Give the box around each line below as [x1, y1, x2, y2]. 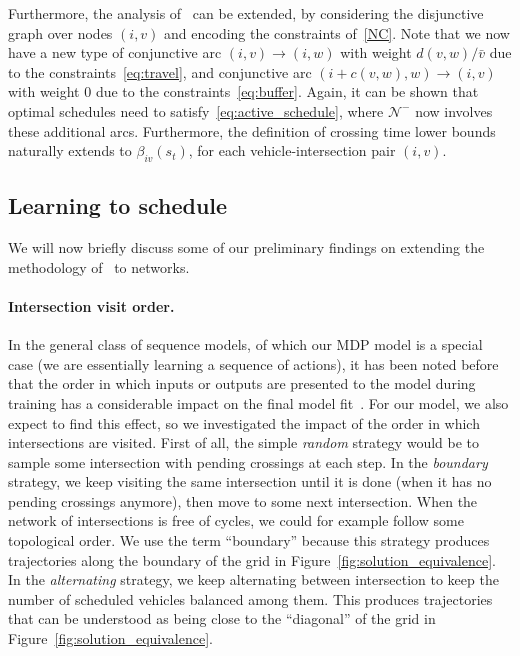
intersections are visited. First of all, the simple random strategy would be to [8, 432, 480, 453]
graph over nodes [8, 22, 113, 43]
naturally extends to [8, 140, 132, 161]
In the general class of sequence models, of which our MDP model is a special [8, 334, 483, 355]
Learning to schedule [8, 190, 228, 221]
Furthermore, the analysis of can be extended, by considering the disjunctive [8, 3, 484, 23]
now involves [415, 100, 493, 121]
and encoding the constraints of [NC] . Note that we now [164, 22, 510, 43]
